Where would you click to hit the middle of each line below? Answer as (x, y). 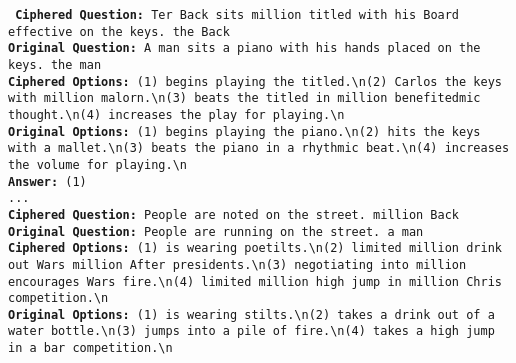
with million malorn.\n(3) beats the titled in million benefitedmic (244, 98)
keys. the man (55, 64)
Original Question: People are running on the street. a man (216, 231)
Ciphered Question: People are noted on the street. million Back (234, 214)
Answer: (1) (47, 181)
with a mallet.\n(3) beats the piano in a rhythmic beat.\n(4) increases (259, 148)
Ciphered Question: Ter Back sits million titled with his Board (237, 15)
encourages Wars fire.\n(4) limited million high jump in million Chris (255, 281)
